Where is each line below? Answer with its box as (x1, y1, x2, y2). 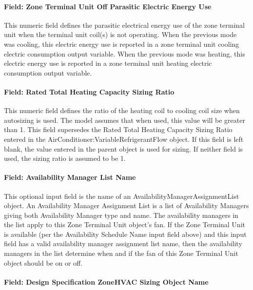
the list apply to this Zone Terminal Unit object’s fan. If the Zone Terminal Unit (4, 219, 245, 230)
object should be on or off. (4, 257, 83, 268)
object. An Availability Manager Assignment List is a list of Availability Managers (4, 200, 249, 211)
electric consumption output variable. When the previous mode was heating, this (4, 48, 245, 58)
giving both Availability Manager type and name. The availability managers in (4, 210, 238, 220)
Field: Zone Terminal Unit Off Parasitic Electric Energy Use (4, 1, 212, 11)
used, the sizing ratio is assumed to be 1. (4, 153, 126, 163)
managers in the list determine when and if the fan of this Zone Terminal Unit (4, 248, 238, 258)
